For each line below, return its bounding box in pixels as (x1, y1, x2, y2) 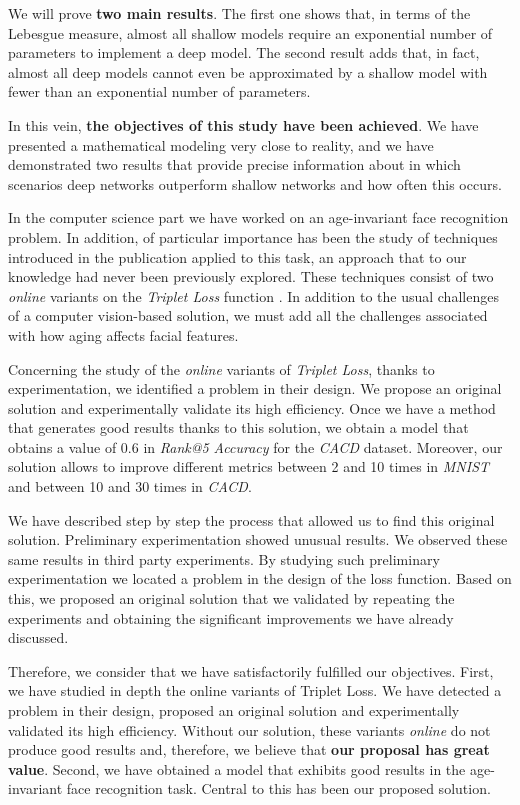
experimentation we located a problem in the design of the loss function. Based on (8, 568, 512, 589)
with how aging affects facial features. (8, 324, 239, 345)
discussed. (8, 627, 69, 648)
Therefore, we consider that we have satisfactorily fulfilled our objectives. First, (8, 660, 494, 681)
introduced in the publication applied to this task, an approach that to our (8, 246, 467, 267)
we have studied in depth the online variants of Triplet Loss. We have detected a (8, 680, 502, 701)
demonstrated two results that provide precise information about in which (8, 154, 461, 175)
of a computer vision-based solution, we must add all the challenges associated (8, 305, 488, 326)
